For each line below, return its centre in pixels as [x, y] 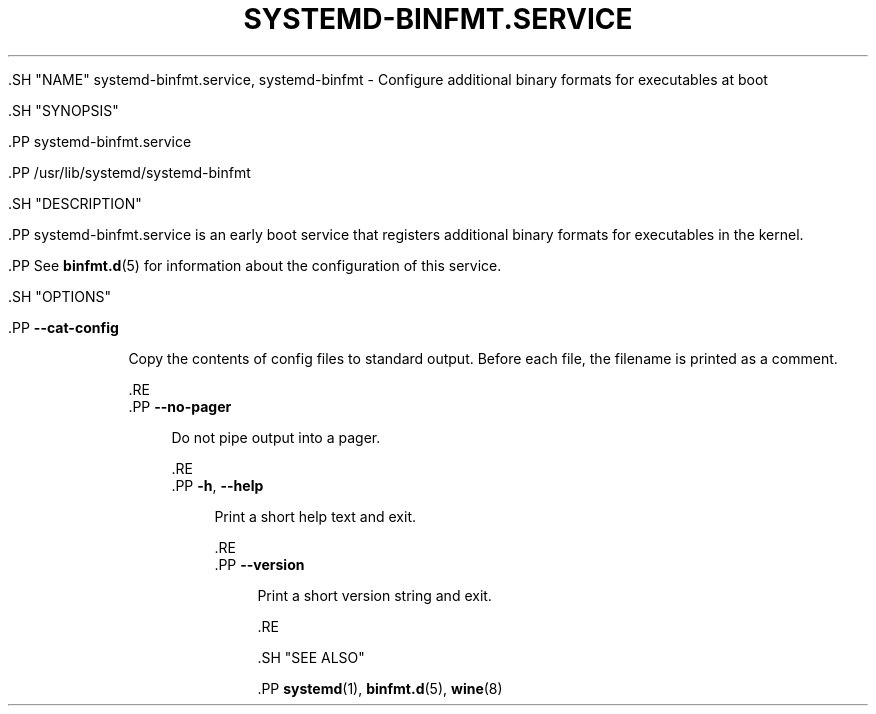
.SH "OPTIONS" [60, 296]
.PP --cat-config [63, 327]
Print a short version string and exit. [374, 595]
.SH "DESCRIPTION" [75, 203]
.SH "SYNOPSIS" [63, 110]
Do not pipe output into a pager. [276, 437]
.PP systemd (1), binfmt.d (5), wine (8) [380, 688]
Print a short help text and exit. [315, 516]
